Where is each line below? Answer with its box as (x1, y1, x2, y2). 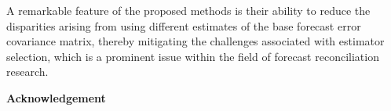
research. (6, 63, 49, 80)
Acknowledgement (6, 89, 106, 106)
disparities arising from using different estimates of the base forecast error (6, 17, 361, 34)
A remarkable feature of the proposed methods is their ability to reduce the (6, 2, 371, 18)
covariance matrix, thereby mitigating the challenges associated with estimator (6, 33, 385, 49)
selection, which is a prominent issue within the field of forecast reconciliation (6, 48, 379, 64)
